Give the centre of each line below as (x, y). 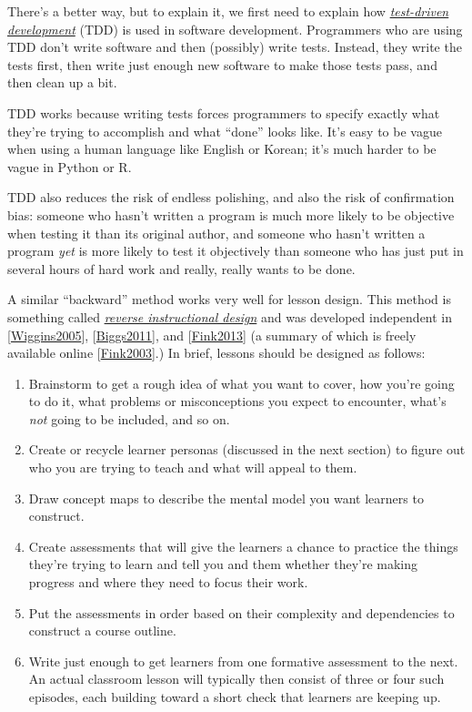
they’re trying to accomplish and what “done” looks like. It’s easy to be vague (225, 131)
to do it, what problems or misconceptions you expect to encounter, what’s (237, 401)
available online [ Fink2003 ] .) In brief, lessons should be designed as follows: (216, 353)
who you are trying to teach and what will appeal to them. (193, 468)
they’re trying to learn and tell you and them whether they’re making (223, 564)
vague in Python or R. (70, 166)
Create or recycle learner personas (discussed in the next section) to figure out (247, 449)
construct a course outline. (102, 631)
